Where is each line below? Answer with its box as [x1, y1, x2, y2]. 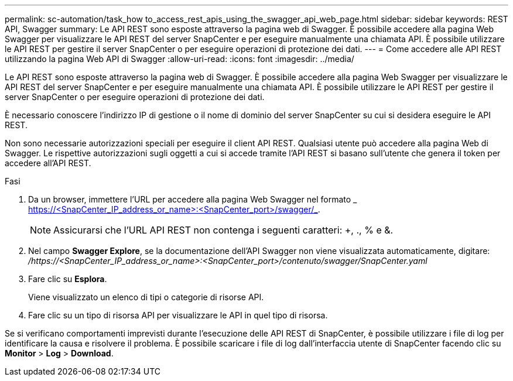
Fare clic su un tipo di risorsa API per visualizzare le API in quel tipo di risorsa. [28, 310, 328, 320]
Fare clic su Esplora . [28, 274, 107, 284]
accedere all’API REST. [5, 158, 91, 168]
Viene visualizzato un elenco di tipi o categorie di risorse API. [28, 292, 264, 302]
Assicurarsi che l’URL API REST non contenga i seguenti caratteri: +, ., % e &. [53, 224, 394, 236]
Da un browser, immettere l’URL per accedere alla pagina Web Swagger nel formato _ [28, 194, 357, 204]
